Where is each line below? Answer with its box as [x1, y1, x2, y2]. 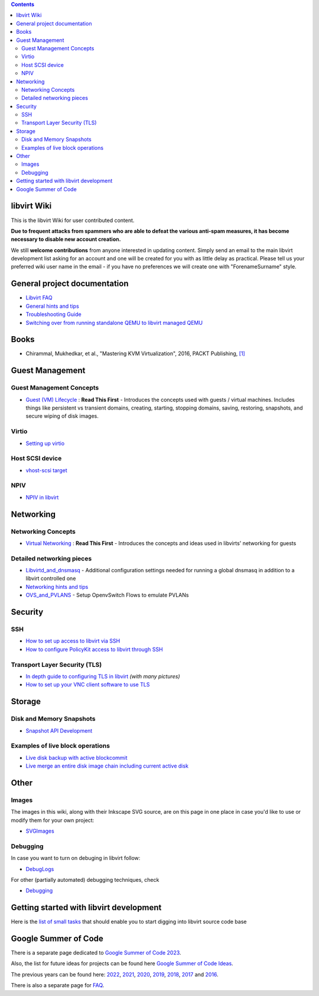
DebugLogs [25, 865, 54, 872]
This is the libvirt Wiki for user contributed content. [11, 217, 135, 224]
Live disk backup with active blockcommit [25, 754, 128, 761]
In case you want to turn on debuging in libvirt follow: [11, 855, 141, 862]
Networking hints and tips [25, 583, 89, 590]
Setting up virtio [25, 440, 65, 447]
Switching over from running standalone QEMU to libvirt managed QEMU [25, 319, 203, 326]
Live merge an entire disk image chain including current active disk [25, 762, 189, 769]
